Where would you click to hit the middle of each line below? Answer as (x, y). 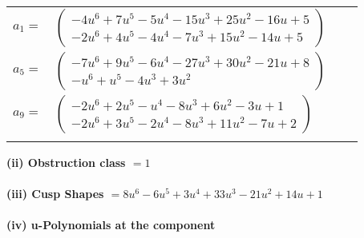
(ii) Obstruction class (66, 162)
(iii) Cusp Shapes (55, 194)
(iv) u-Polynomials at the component (111, 225)
